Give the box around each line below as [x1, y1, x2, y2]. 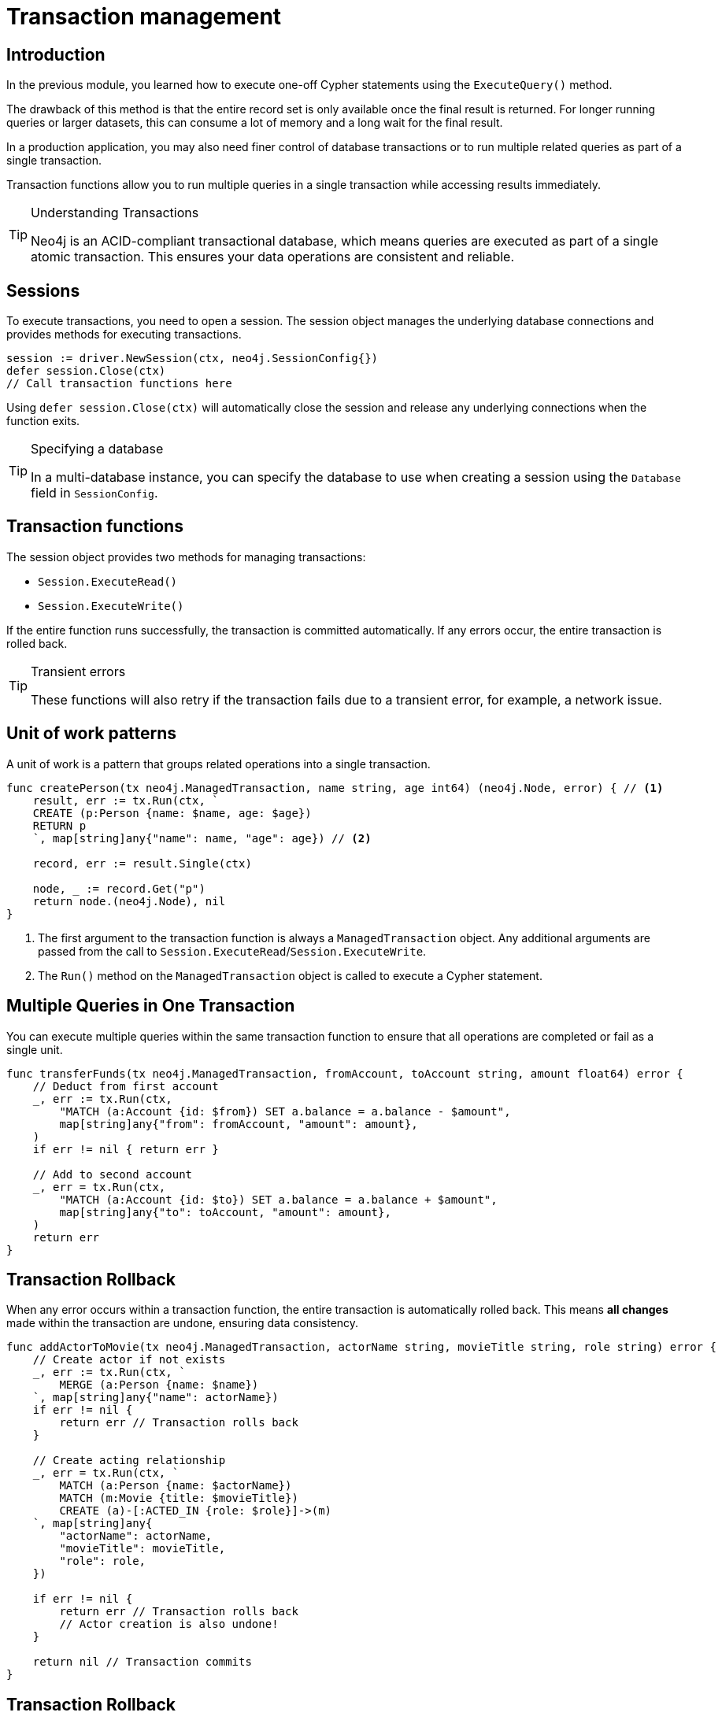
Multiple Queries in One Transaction [6, 996, 295, 1016]
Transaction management [6, 3, 282, 30]
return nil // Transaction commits [32, 1655, 252, 1669]
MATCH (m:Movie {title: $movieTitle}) [59, 1492, 298, 1505]
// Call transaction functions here [6, 377, 232, 390]
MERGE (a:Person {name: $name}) [59, 1378, 259, 1392]
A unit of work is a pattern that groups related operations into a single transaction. [6, 756, 431, 771]
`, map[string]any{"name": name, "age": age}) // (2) [32, 831, 372, 845]
